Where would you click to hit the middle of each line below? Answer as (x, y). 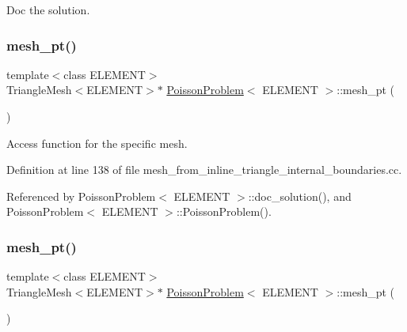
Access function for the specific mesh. (97, 143)
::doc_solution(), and (300, 196)
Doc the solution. (48, 9)
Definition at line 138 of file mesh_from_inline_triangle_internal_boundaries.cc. (204, 170)
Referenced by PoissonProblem (81, 196)
